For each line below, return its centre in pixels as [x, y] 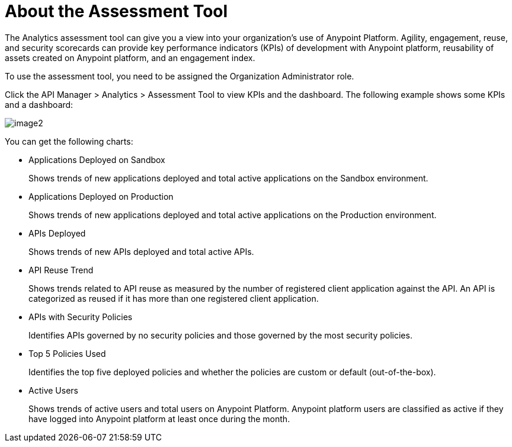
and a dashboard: [39, 104]
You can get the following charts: [69, 141]
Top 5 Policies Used [67, 353]
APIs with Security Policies [81, 317]
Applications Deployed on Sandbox [97, 159]
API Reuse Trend [61, 270]
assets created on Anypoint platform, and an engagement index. [130, 58]
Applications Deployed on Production [101, 196]
